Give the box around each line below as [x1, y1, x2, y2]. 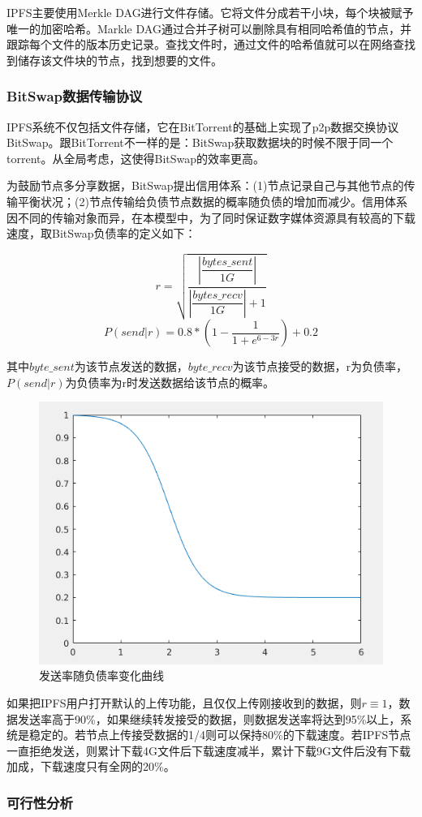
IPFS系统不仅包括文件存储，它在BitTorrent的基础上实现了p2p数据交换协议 [6, 118, 399, 135]
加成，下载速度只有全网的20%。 [6, 758, 175, 775]
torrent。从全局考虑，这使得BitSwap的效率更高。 [6, 149, 265, 166]
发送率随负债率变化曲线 [39, 667, 164, 684]
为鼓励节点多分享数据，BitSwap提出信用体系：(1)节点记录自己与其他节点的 [6, 177, 404, 194]
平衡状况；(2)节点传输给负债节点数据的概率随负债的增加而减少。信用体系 [17, 192, 407, 209]
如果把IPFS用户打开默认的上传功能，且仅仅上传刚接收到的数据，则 [6, 694, 362, 711]
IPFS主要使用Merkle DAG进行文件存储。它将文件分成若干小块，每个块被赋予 [6, 4, 414, 20]
